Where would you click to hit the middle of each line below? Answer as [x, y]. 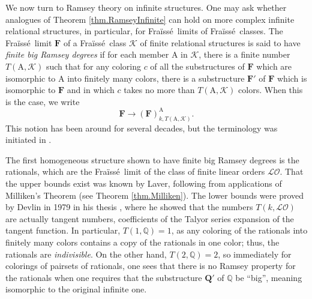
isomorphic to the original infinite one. [76, 289]
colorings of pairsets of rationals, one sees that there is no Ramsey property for [151, 266]
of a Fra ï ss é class [95, 42]
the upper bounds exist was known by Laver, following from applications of [144, 183]
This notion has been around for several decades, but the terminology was [142, 128]
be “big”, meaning [269, 277]
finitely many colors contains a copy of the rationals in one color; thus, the [142, 242]
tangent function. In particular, [63, 230]
